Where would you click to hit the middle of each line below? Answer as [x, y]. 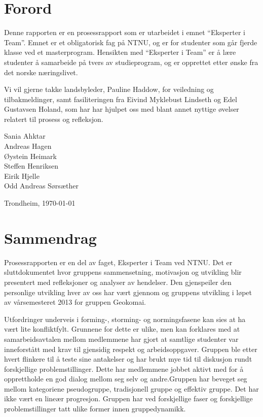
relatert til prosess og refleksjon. [54, 119]
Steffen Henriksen [31, 166]
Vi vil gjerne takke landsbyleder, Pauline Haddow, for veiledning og [109, 89]
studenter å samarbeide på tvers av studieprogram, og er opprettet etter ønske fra [131, 62]
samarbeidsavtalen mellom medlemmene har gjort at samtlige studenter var [121, 339]
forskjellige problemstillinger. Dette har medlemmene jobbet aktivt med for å [124, 368]
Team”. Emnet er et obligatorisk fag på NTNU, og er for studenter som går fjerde [131, 42]
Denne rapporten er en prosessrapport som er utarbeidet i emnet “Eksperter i [125, 32]
